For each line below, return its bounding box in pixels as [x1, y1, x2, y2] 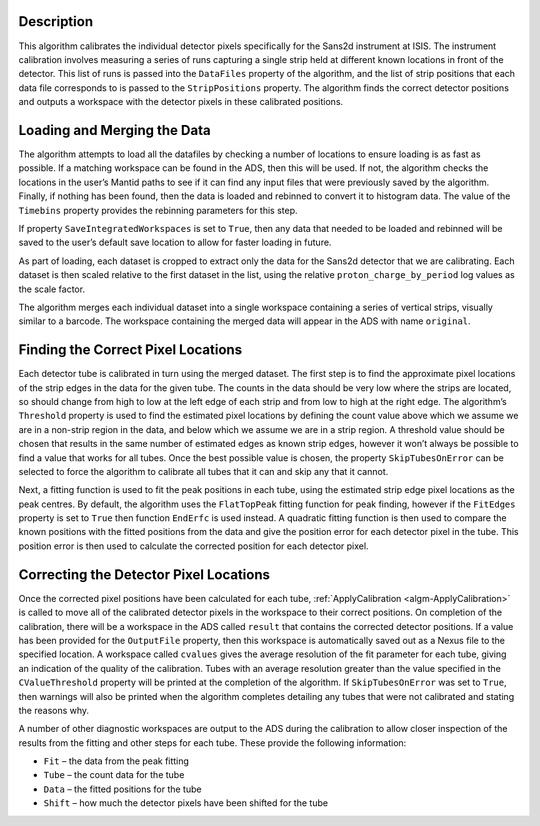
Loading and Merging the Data [18, 121, 211, 139]
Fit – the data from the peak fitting [43, 755, 190, 767]
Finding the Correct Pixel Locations [18, 341, 243, 359]
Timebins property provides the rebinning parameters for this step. [18, 204, 299, 216]
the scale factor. [18, 283, 85, 295]
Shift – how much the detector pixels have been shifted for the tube [43, 797, 329, 809]
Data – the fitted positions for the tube [43, 783, 202, 795]
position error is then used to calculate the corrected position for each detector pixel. [18, 540, 369, 552]
